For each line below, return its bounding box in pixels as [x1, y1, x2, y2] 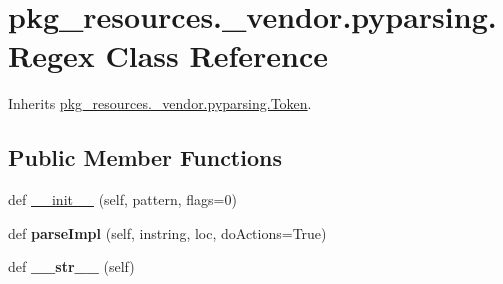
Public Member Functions [8, 142, 282, 173]
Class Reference [105, 35, 328, 76]
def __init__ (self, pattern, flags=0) [8, 189, 237, 210]
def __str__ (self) [8, 256, 135, 277]
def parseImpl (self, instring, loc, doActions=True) [8, 222, 327, 243]
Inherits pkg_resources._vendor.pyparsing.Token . [8, 93, 312, 114]
